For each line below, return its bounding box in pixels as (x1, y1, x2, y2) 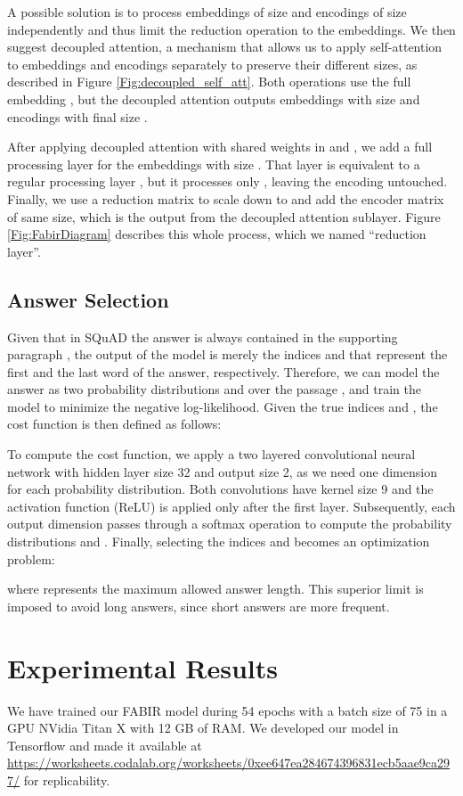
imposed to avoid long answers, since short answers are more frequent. (7, 596, 390, 615)
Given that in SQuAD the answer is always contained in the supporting (7, 327, 398, 346)
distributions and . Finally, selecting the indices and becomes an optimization (7, 532, 430, 551)
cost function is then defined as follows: (7, 414, 222, 433)
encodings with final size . (7, 107, 148, 126)
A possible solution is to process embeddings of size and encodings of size (7, 3, 407, 21)
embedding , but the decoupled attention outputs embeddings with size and (7, 89, 420, 108)
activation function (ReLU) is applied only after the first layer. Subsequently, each (7, 496, 456, 515)
